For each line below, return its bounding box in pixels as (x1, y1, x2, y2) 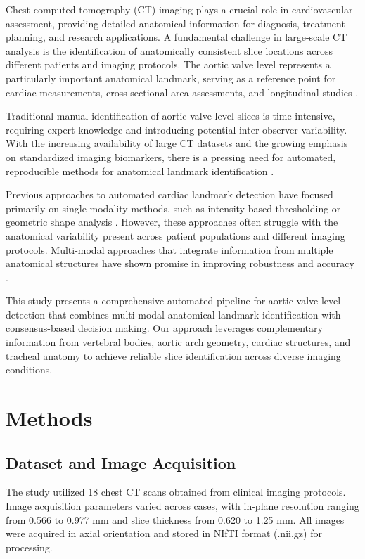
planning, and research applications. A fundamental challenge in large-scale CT (6, 30, 347, 44)
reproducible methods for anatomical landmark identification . (6, 163, 274, 178)
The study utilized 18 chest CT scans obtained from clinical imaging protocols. (6, 484, 346, 499)
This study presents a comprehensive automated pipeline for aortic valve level (6, 293, 341, 308)
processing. (6, 539, 53, 554)
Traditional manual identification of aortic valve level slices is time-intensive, (6, 108, 335, 123)
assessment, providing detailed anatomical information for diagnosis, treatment (6, 15, 345, 30)
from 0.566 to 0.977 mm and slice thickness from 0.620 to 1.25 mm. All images (6, 512, 345, 527)
